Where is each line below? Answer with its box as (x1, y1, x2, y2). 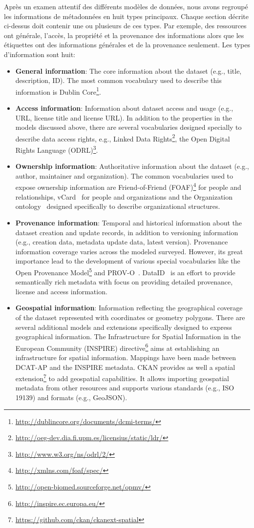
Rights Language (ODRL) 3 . (15, 143, 98, 155)
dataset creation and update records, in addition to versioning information (15, 227, 238, 237)
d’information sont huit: (4, 49, 75, 59)
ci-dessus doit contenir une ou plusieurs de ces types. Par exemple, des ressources (4, 20, 247, 31)
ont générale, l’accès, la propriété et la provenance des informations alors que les (4, 30, 244, 40)
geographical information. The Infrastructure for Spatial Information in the (15, 331, 241, 342)
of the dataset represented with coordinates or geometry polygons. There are (15, 312, 245, 322)
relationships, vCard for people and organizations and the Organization (15, 191, 233, 202)
